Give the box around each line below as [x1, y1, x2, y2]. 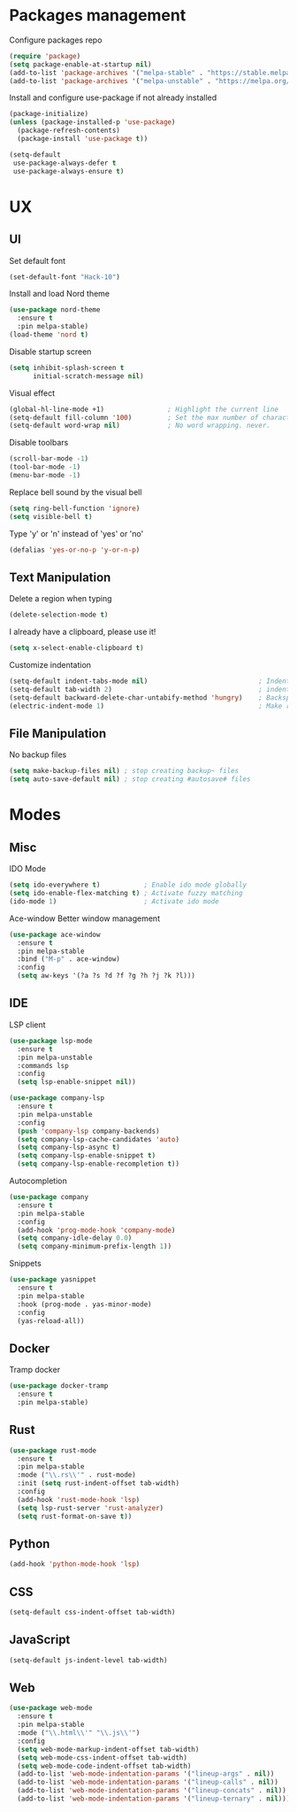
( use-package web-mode [9, 1704, 93, 1713]
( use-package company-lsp [9, 1094, 104, 1103]
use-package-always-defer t [12, 159, 117, 167]
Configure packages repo [9, 35, 103, 45]
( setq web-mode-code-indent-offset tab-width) [17, 1762, 192, 1770]
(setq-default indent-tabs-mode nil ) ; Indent [9, 677, 291, 686]
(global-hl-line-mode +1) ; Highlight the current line [9, 405, 278, 414]
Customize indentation [9, 660, 91, 670]
